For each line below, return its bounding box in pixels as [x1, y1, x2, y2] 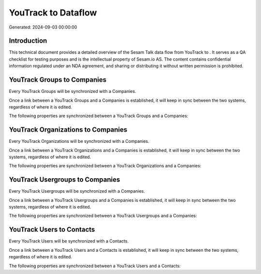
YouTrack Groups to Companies [9, 76, 107, 84]
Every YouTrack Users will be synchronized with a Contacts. [9, 238, 129, 244]
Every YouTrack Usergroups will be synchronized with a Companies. [9, 188, 145, 194]
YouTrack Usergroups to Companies [9, 176, 120, 184]
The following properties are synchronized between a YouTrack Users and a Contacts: [9, 263, 181, 269]
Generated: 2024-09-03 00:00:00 [9, 24, 77, 30]
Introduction [9, 37, 47, 45]
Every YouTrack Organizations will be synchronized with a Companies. [9, 138, 149, 144]
